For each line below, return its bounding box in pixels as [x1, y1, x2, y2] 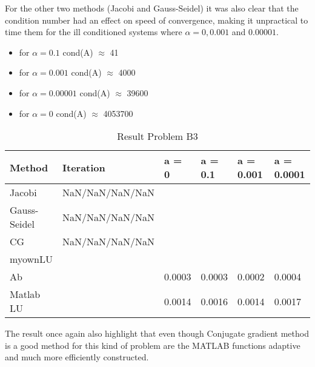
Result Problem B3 [117, 129, 198, 144]
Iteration [62, 160, 105, 174]
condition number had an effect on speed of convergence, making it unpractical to [5, 13, 308, 26]
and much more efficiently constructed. [5, 351, 149, 363]
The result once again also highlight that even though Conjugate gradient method [5, 327, 309, 340]
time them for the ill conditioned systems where [5, 25, 182, 38]
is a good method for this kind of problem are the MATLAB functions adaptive [5, 339, 300, 351]
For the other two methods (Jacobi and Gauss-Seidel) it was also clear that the [5, 2, 299, 14]
